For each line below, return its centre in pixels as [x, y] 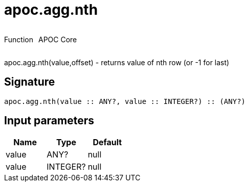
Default [107, 142]
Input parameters [49, 121]
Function [19, 39]
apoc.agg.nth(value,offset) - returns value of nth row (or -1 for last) [117, 62]
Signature [30, 82]
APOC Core [58, 39]
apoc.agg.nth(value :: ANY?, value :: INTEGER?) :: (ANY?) [125, 101]
